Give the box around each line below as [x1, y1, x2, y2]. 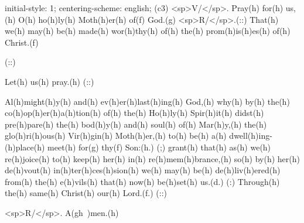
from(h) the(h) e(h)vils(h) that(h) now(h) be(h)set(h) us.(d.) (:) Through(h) [5, 175, 280, 187]
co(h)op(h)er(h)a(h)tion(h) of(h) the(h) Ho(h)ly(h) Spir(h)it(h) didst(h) [5, 107, 264, 119]
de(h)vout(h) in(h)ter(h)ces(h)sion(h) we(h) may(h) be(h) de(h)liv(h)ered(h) [5, 164, 281, 176]
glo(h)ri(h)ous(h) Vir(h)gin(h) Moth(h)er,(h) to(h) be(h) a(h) [5, 129, 227, 142]
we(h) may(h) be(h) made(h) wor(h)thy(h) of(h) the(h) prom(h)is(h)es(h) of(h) [5, 25, 291, 37]
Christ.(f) [5, 36, 39, 48]
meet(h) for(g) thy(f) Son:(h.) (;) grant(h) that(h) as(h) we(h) [47, 140, 271, 153]
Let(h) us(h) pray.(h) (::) [5, 75, 94, 87]
